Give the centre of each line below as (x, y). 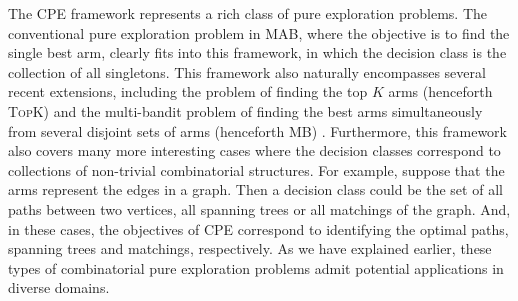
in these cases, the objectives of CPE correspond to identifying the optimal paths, (258, 228)
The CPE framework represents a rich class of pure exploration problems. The (248, 13)
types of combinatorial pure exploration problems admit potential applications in (256, 267)
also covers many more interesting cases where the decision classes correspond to (254, 150)
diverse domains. (59, 287)
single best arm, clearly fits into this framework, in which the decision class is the (257, 52)
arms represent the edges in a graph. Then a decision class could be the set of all (255, 189)
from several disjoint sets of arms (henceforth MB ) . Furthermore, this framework (257, 130)
